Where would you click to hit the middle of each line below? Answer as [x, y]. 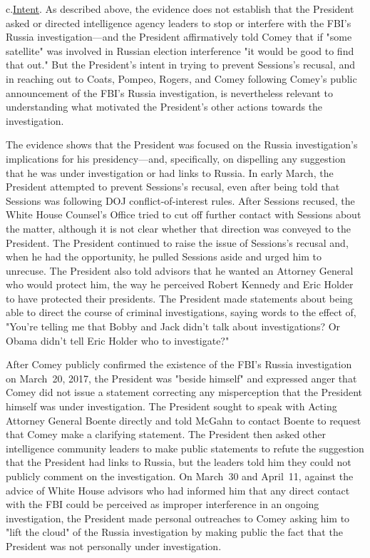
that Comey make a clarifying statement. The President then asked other [166, 434]
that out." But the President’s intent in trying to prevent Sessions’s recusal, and [181, 65]
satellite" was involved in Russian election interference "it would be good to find [180, 50]
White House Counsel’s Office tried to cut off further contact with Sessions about [184, 214]
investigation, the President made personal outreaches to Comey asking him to [178, 518]
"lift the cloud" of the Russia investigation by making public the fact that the [174, 532]
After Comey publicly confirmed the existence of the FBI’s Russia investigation [179, 364]
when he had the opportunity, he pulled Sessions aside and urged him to [164, 257]
